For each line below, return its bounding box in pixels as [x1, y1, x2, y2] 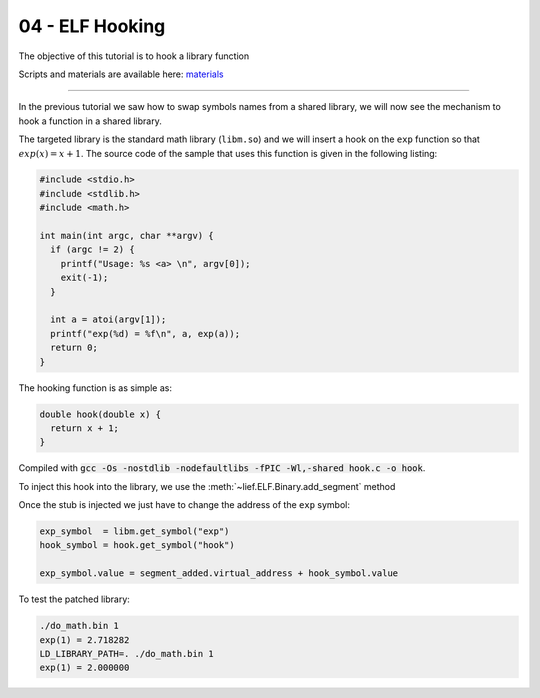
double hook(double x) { [39, 408, 162, 420]
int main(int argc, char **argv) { [39, 230, 214, 242]
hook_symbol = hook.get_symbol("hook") [39, 540, 235, 551]
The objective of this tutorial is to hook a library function [18, 50, 250, 62]
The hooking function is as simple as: [18, 381, 172, 394]
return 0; [50, 342, 99, 354]
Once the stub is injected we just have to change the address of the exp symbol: [18, 499, 350, 511]
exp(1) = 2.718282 [39, 634, 130, 645]
